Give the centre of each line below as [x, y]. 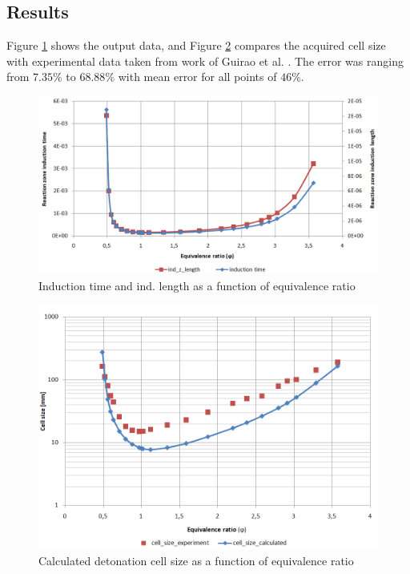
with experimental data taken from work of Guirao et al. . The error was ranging [205, 61]
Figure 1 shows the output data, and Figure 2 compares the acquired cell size [196, 45]
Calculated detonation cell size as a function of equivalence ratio [196, 560]
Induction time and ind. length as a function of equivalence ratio [197, 285]
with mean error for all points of [197, 77]
